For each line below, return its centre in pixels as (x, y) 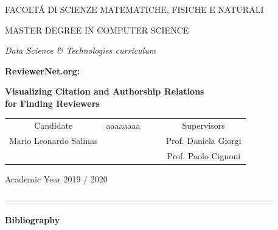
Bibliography (33, 220)
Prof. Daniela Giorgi (203, 141)
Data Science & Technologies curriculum (81, 50)
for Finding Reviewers (52, 103)
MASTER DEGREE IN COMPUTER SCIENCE (97, 30)
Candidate (54, 125)
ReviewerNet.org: (42, 70)
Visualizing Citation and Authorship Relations (105, 91)
